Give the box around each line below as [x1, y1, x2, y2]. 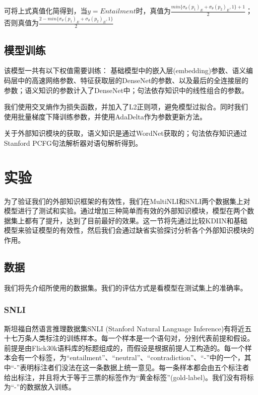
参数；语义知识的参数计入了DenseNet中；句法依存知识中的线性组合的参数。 [4, 85, 249, 95]
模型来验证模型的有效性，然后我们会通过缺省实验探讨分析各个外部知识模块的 [4, 225, 254, 235]
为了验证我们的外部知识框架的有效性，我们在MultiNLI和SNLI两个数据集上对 [4, 196, 251, 206]
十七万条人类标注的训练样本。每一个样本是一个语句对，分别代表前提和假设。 [4, 333, 254, 343]
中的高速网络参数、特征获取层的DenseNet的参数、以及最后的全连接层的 [17, 75, 249, 85]
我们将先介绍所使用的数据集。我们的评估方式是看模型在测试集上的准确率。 [4, 282, 247, 293]
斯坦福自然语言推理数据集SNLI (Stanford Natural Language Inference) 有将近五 [4, 323, 252, 333]
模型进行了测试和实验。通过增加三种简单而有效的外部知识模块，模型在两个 [4, 205, 247, 216]
